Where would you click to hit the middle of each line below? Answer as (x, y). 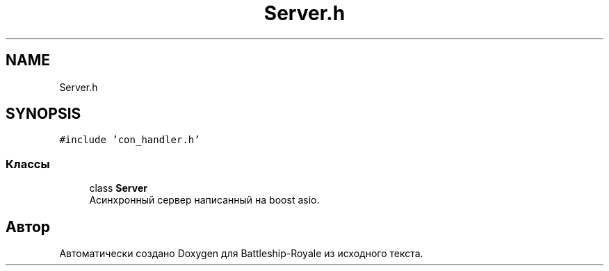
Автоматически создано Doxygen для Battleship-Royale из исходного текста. (241, 254)
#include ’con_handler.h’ (130, 140)
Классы (28, 164)
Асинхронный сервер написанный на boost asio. (204, 200)
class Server (118, 188)
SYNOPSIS (43, 114)
